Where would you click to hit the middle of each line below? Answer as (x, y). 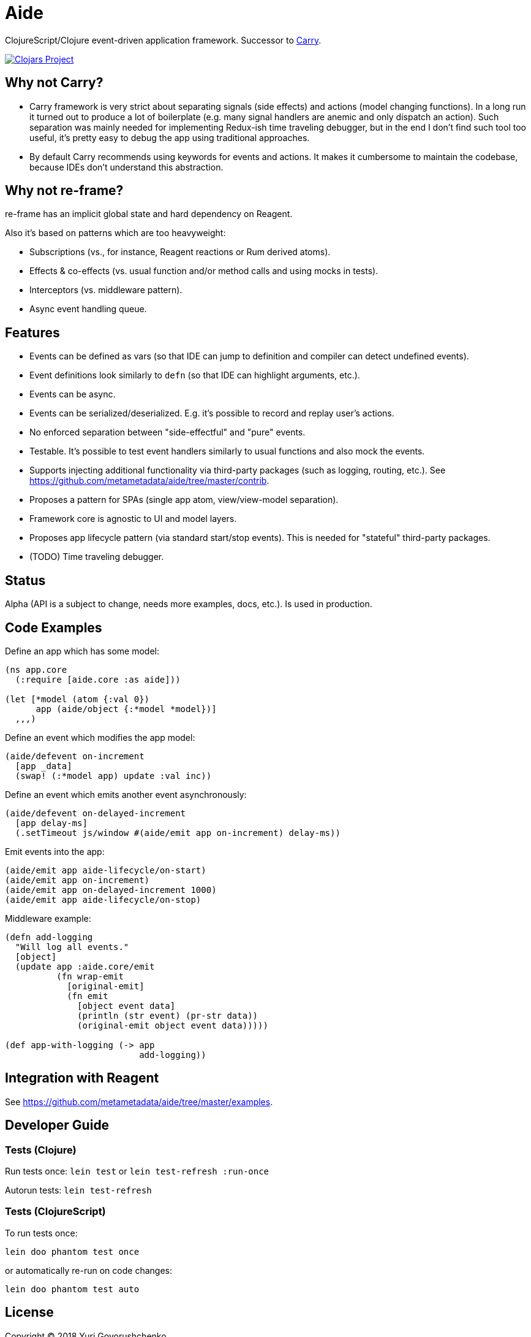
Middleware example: (48, 918)
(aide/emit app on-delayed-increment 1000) (111, 890)
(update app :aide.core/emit (85, 966)
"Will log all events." (72, 947)
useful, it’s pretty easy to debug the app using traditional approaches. (170, 137)
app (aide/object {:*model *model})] (126, 709)
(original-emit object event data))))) (173, 1025)
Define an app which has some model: (82, 651)
